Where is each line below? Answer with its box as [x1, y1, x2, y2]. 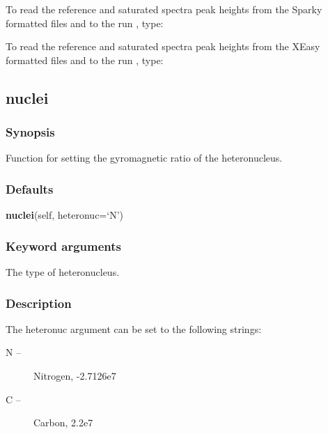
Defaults [6, 180, 54, 197]
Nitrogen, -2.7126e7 [33, 369, 116, 382]
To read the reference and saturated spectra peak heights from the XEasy [6, 39, 320, 54]
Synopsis [6, 123, 55, 141]
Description [6, 294, 72, 311]
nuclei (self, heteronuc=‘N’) [6, 208, 123, 222]
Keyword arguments [6, 237, 121, 254]
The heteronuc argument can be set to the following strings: [6, 321, 262, 336]
